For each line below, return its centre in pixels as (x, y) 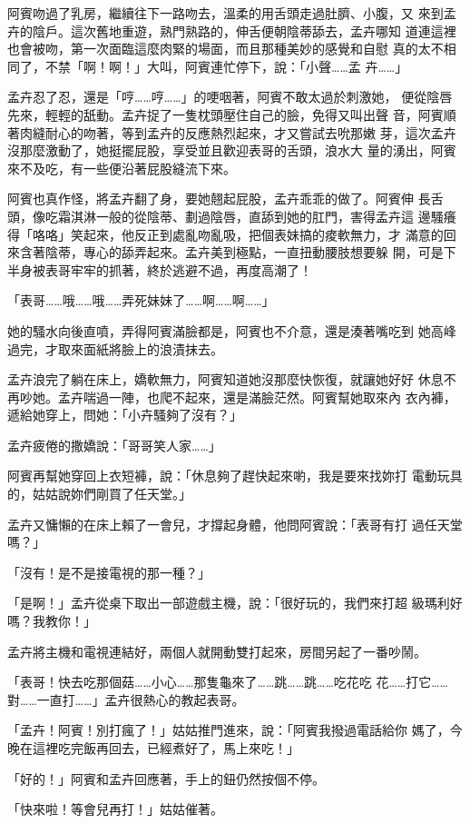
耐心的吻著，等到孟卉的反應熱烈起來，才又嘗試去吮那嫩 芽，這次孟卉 (250, 132)
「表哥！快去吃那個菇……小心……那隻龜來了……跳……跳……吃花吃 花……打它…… (228, 682)
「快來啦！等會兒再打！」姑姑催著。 (115, 809)
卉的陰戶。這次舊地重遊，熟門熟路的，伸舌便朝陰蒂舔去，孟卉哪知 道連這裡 (232, 30)
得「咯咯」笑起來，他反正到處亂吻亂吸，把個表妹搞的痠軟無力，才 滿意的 (225, 234)
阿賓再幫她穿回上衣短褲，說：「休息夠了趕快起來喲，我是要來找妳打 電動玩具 (235, 476)
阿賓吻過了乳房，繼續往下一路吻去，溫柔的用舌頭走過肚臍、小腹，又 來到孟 (232, 13)
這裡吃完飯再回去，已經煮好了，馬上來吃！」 (166, 748)
